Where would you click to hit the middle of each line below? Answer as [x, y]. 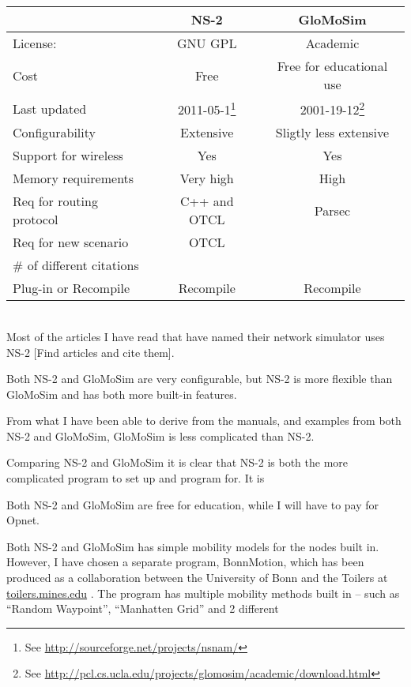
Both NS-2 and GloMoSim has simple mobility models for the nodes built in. [193, 546]
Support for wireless [68, 156]
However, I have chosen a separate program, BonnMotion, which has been [185, 562]
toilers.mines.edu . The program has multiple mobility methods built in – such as [203, 593]
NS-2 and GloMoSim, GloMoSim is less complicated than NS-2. [160, 435]
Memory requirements [74, 178]
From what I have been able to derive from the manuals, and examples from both [204, 420]
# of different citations [76, 265]
